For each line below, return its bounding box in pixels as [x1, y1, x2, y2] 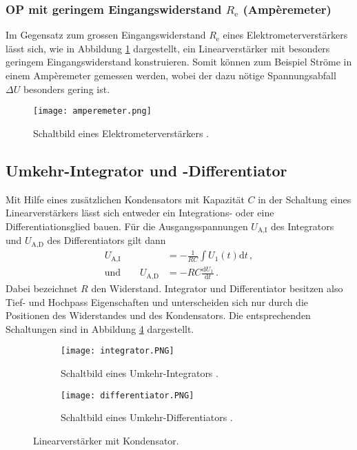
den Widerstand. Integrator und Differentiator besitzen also [91, 280, 343, 295]
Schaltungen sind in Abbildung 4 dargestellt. [6, 321, 194, 336]
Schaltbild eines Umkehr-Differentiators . [61, 410, 233, 425]
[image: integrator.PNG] [61, 346, 174, 356]
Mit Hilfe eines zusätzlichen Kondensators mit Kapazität [6, 192, 245, 206]
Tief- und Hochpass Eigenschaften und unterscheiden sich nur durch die [6, 294, 308, 309]
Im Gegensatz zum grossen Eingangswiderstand [6, 28, 206, 42]
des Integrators [270, 218, 334, 233]
